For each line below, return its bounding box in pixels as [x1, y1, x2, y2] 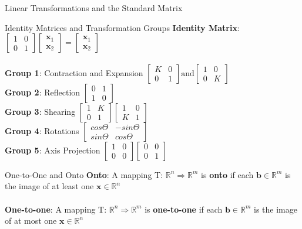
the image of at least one [5, 180, 94, 192]
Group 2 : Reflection [5, 86, 80, 98]
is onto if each [201, 168, 254, 180]
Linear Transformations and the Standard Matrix [5, 2, 183, 13]
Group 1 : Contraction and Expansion [5, 66, 143, 78]
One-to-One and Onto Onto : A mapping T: [5, 168, 163, 180]
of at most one [5, 214, 57, 227]
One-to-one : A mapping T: [5, 203, 107, 215]
